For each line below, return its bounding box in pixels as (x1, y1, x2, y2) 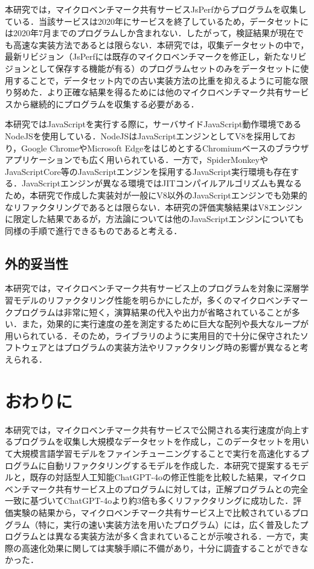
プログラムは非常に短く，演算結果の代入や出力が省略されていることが (13, 305, 292, 318)
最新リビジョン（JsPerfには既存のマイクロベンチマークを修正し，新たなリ (5, 50, 298, 63)
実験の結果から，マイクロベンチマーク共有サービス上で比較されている (13, 506, 292, 518)
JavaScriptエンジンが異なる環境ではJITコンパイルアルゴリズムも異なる (21, 177, 302, 189)
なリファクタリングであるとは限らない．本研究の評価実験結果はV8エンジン (5, 200, 303, 213)
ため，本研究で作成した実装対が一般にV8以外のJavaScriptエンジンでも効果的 (5, 188, 307, 201)
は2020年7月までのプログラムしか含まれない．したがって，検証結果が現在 (5, 27, 295, 39)
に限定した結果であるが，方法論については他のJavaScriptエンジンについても (5, 212, 304, 225)
